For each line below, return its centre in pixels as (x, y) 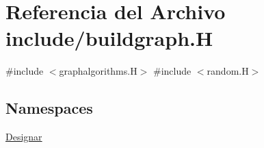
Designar (24, 137)
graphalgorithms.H (98, 71)
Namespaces (49, 108)
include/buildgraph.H (109, 38)
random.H (228, 71)
